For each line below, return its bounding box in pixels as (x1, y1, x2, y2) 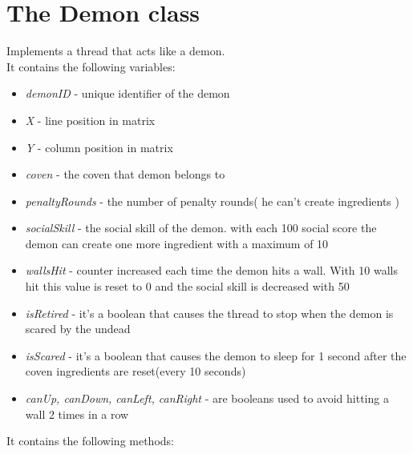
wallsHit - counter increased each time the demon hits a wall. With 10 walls (25, 262, 398, 279)
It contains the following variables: (6, 58, 176, 74)
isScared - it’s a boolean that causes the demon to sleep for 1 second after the (25, 347, 407, 364)
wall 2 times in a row (25, 405, 129, 422)
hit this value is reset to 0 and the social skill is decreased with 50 (25, 278, 350, 295)
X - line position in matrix (25, 111, 156, 128)
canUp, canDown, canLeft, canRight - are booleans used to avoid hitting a (25, 390, 389, 407)
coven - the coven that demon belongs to (25, 166, 225, 183)
